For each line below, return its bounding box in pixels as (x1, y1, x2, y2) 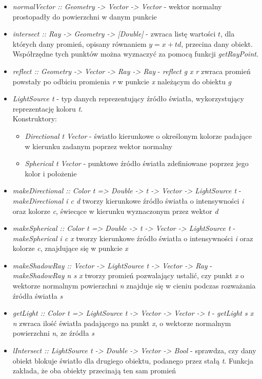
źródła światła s (12, 290, 63, 301)
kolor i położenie (25, 168, 77, 178)
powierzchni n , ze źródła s (12, 328, 94, 338)
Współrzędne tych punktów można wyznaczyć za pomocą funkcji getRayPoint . (12, 48, 258, 59)
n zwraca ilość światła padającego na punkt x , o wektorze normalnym (12, 317, 231, 328)
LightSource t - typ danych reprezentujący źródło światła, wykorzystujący (12, 93, 244, 104)
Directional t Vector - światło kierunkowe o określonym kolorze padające (25, 130, 252, 141)
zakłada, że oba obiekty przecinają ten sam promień (12, 365, 176, 376)
